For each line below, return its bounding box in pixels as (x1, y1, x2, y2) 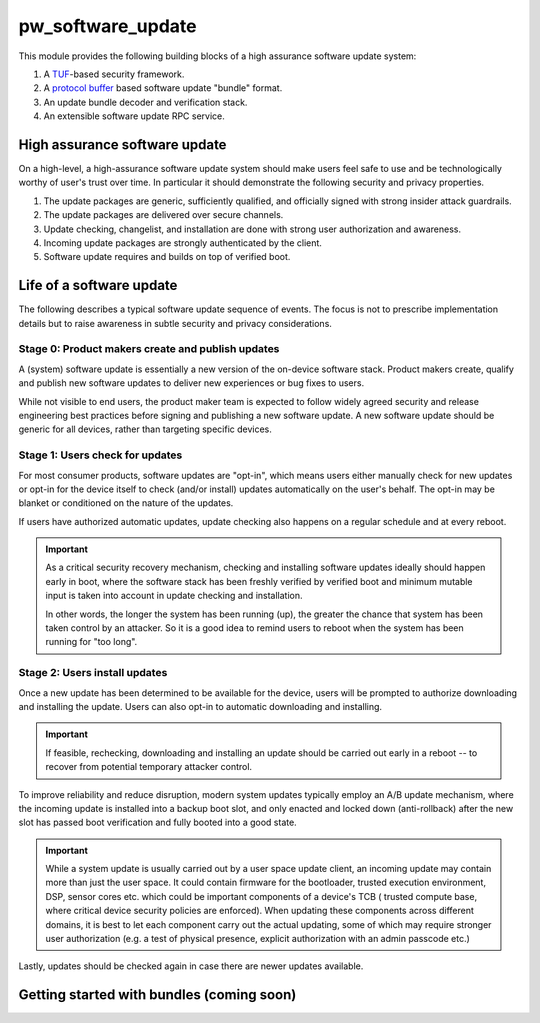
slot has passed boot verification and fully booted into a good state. (18, 816, 297, 829)
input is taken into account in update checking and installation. (45, 590, 304, 602)
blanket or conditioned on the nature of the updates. (18, 497, 234, 509)
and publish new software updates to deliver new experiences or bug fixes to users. (18, 377, 365, 389)
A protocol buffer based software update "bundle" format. (43, 82, 283, 94)
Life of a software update (18, 277, 178, 294)
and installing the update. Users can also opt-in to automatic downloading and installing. (18, 700, 383, 712)
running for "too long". (45, 636, 138, 648)
